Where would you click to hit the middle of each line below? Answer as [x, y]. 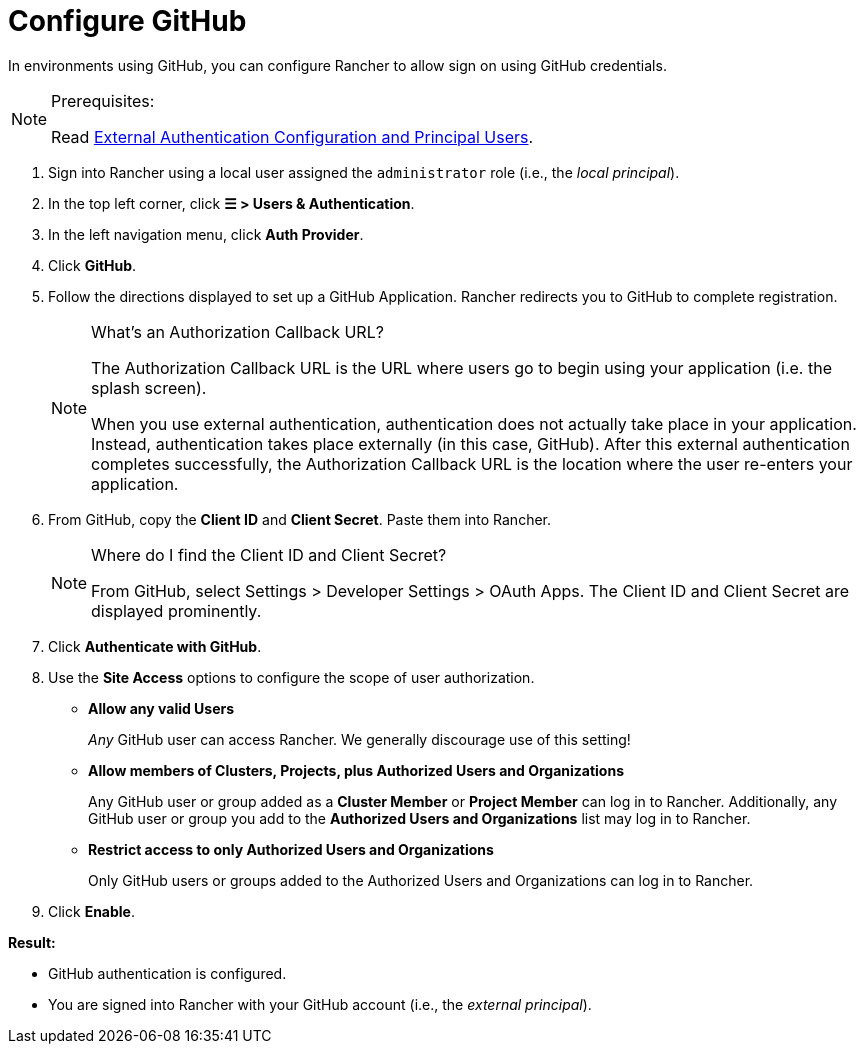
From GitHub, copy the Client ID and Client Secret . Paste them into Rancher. [299, 519]
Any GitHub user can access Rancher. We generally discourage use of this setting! [359, 739]
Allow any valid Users [161, 708]
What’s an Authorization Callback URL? [237, 331]
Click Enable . [91, 911]
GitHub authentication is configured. [167, 973]
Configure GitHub [127, 21]
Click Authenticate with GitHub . [155, 646]
